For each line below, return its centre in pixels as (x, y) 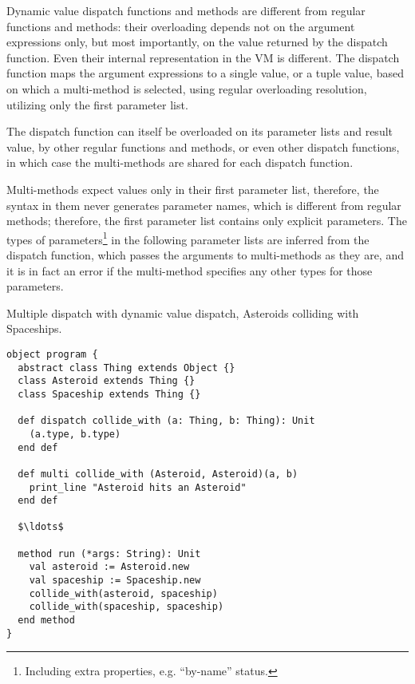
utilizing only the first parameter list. (97, 104)
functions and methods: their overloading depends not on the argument (181, 26)
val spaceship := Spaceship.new (115, 581)
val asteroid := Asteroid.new (109, 567)
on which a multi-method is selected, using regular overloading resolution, (187, 88)
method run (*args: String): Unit (109, 554)
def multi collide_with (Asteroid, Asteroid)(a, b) (158, 474)
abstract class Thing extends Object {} (126, 368)
